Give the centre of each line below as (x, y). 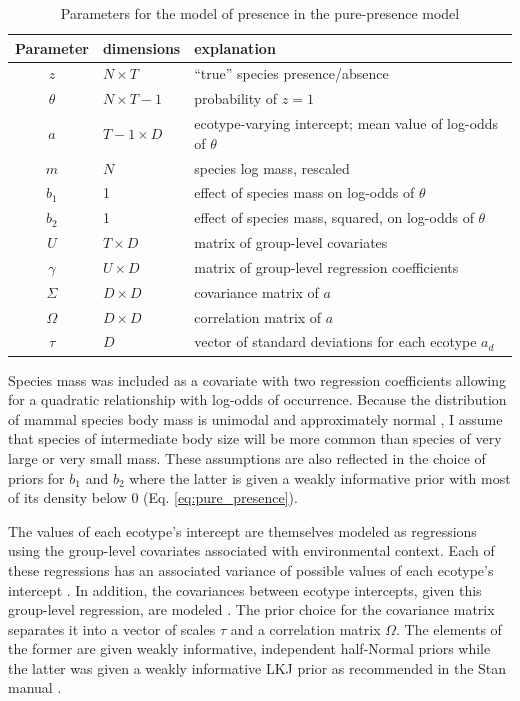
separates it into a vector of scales (112, 628)
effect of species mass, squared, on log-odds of (334, 217)
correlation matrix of (258, 316)
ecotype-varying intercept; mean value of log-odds (346, 123)
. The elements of (449, 628)
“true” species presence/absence (291, 73)
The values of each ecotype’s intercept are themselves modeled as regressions (242, 530)
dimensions (141, 47)
